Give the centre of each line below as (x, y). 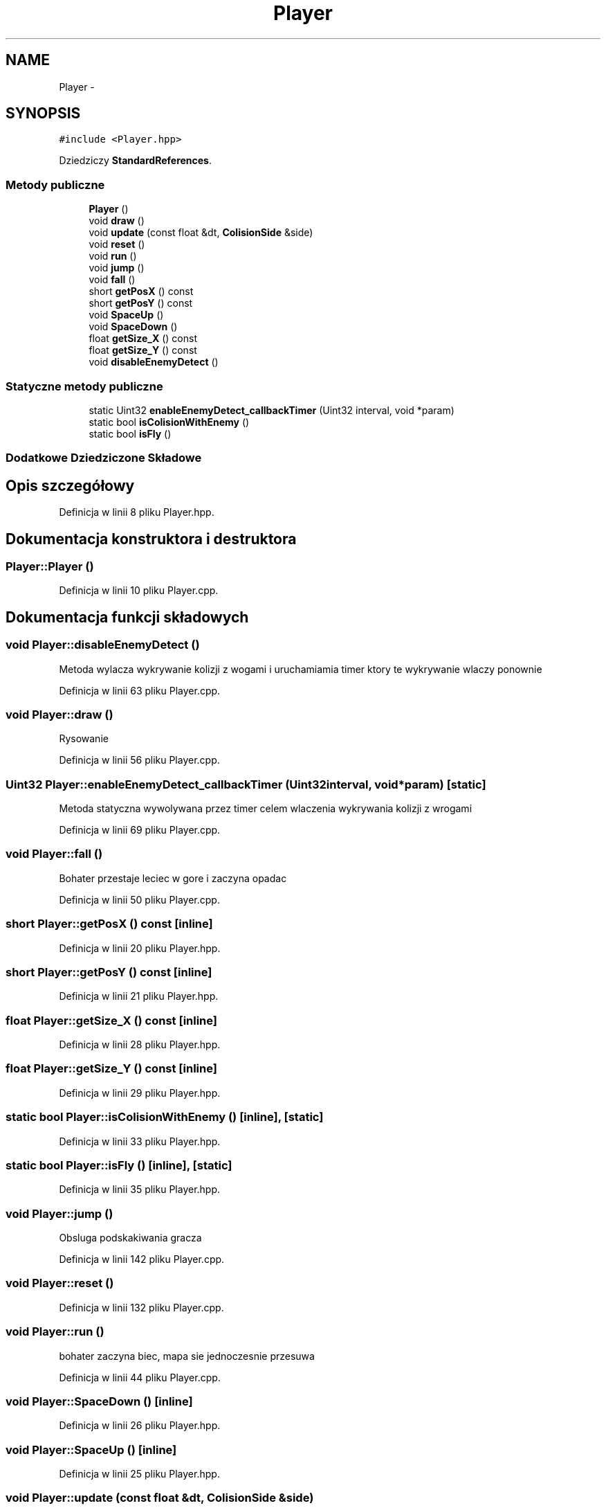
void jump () (117, 268)
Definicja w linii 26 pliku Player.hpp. (140, 1426)
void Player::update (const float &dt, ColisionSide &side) (160, 1498)
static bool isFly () (130, 433)
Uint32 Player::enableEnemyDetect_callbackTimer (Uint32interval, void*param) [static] (246, 784)
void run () (113, 256)
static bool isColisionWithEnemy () (169, 422)
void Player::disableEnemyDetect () (103, 645)
